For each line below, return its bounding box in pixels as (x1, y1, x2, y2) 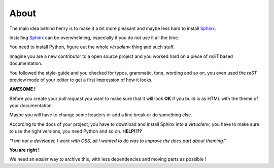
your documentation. (9, 103, 53, 109)
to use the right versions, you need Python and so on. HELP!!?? (9, 128, 142, 135)
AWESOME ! (9, 86, 36, 92)
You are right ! (9, 147, 40, 153)
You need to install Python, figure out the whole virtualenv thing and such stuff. (9, 44, 175, 50)
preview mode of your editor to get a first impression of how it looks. (9, 77, 153, 83)
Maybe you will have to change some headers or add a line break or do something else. (9, 112, 192, 118)
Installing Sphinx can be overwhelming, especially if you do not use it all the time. (9, 35, 180, 41)
